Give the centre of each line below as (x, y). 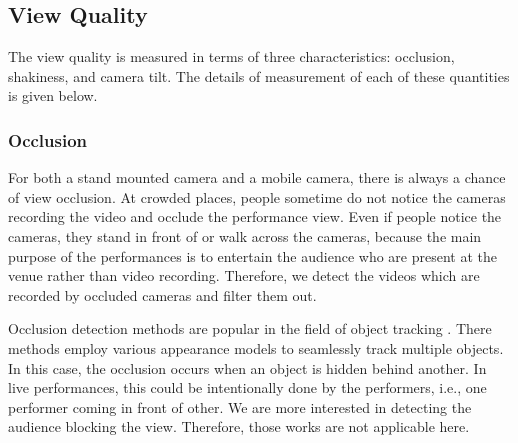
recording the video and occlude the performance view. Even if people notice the (255, 216)
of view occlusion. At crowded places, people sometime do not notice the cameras (257, 196)
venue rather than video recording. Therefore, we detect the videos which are (244, 275)
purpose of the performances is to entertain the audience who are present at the (252, 255)
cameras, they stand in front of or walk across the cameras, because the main (245, 235)
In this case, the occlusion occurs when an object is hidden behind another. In (247, 367)
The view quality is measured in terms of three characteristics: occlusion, (231, 56)
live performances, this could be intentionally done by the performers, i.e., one (247, 387)
